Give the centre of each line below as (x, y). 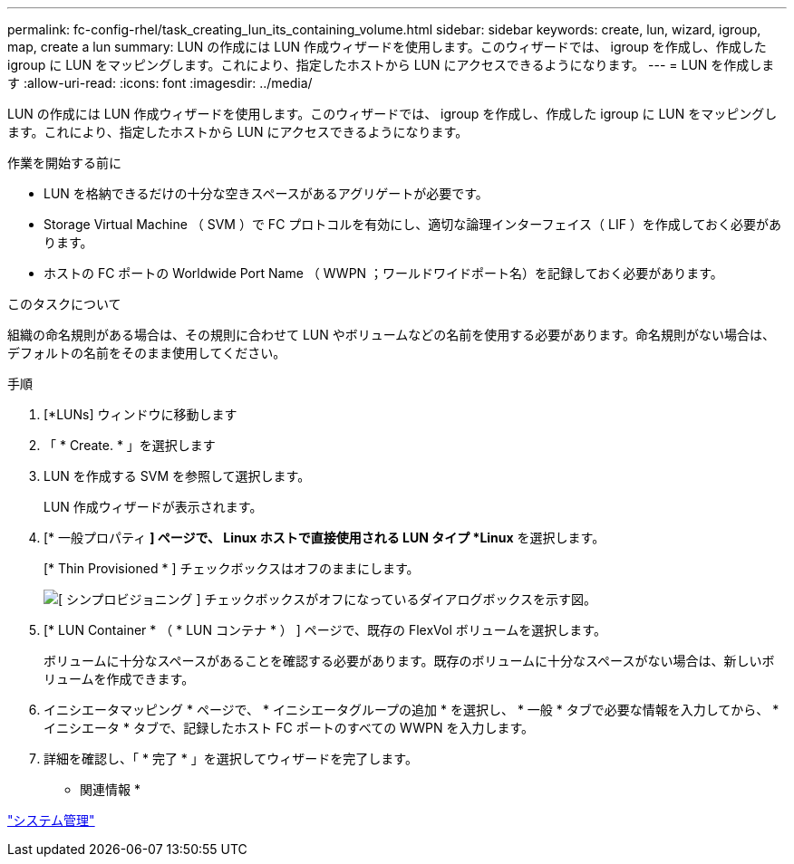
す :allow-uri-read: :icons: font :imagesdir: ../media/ (160, 83)
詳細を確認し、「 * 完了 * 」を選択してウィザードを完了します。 (231, 758)
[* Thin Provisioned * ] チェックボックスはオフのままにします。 (232, 568)
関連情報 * (110, 789)
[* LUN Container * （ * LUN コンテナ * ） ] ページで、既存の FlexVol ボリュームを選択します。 (325, 630)
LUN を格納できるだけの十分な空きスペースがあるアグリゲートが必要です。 (266, 193)
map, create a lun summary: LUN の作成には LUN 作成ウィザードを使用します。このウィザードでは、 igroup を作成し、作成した (387, 47)
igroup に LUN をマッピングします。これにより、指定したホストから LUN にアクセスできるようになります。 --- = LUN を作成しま (391, 65)
